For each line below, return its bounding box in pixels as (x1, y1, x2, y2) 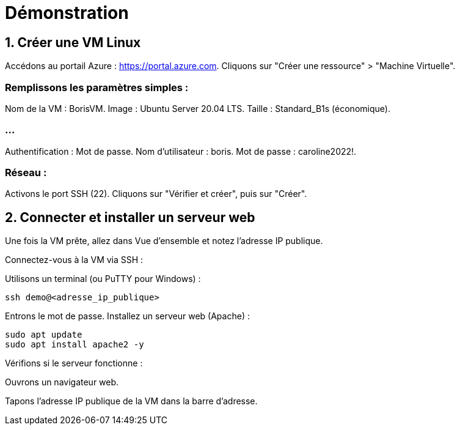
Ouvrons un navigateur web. (5, 377, 119, 388)
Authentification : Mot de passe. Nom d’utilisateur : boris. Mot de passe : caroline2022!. (5, 146, 357, 157)
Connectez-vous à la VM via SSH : (5, 254, 144, 265)
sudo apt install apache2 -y (5, 339, 144, 350)
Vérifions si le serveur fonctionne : (5, 358, 143, 369)
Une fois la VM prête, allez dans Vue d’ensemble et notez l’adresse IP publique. (5, 235, 323, 247)
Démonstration (5, 2, 129, 23)
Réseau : (5, 166, 47, 179)
